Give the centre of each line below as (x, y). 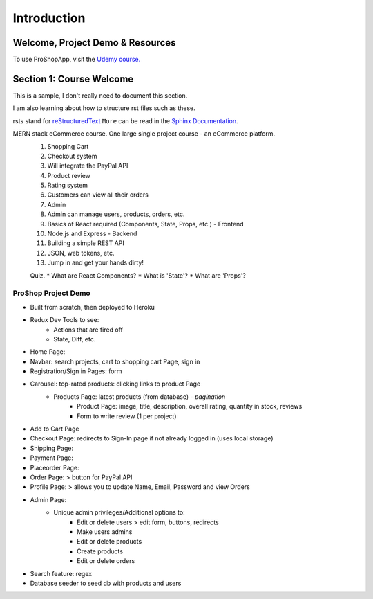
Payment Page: (52, 458)
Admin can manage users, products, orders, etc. (116, 214)
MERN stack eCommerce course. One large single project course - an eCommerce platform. (144, 134)
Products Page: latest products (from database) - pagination (140, 396)
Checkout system (72, 156)
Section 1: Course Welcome (73, 79)
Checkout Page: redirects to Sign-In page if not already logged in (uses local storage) (152, 438)
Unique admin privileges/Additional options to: (119, 512)
